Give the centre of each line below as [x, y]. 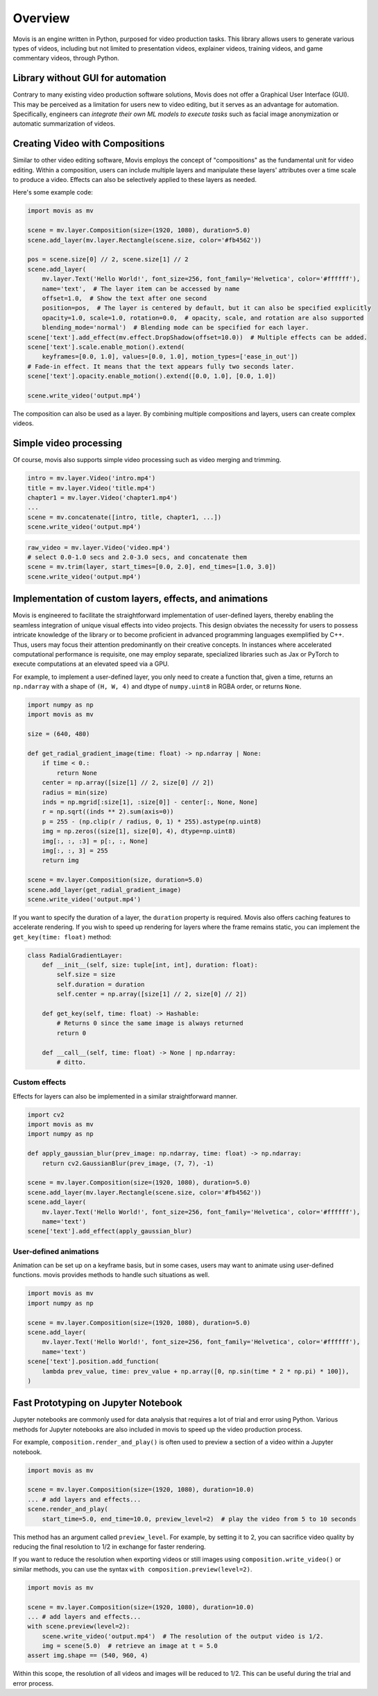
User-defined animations [56, 1251]
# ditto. [71, 1062]
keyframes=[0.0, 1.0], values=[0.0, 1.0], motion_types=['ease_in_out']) [170, 357]
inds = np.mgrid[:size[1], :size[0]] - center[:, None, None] [150, 802]
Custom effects [40, 1082]
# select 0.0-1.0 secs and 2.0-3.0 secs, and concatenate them [137, 557]
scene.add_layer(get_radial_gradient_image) [104, 890]
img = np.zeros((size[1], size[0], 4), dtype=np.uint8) [139, 831]
